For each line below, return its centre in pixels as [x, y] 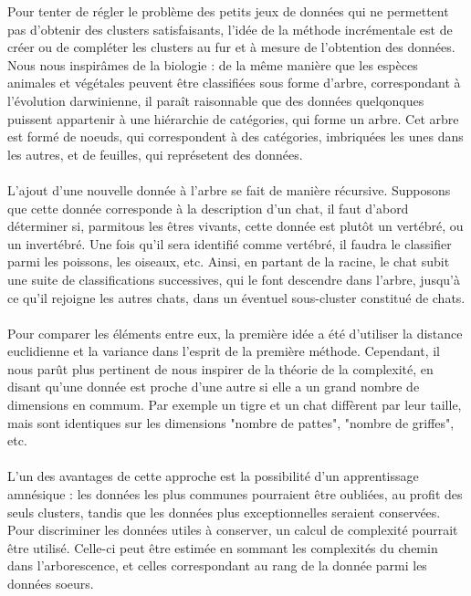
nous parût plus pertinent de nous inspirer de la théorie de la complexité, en [220, 368]
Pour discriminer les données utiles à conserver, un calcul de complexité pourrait [233, 530]
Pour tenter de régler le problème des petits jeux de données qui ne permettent [228, 11]
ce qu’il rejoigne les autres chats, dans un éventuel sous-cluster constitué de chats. [236, 297]
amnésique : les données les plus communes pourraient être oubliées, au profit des [235, 494]
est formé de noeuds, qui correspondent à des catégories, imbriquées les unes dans [235, 136]
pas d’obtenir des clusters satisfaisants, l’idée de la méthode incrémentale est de [230, 29]
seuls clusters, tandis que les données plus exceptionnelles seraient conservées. [224, 512]
